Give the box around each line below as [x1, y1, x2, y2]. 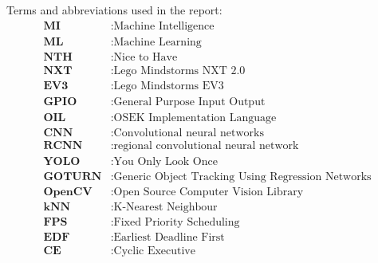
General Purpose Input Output [113, 96, 266, 108]
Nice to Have [113, 51, 178, 63]
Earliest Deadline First [113, 232, 225, 244]
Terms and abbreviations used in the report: [6, 2, 222, 18]
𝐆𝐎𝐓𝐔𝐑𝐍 [43, 171, 102, 183]
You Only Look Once [113, 155, 218, 167]
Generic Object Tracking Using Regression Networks [113, 171, 372, 183]
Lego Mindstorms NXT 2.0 [113, 65, 246, 77]
